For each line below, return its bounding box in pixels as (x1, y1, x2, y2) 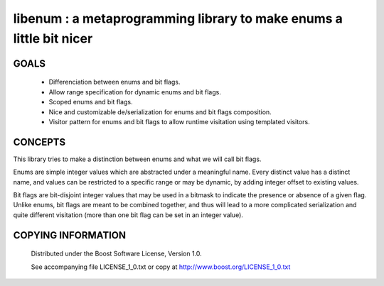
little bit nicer (13, 31, 93, 46)
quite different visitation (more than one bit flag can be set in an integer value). (13, 210, 243, 219)
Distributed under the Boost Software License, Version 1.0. (31, 249, 202, 258)
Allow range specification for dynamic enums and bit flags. (48, 87, 222, 96)
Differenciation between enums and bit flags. (48, 78, 181, 87)
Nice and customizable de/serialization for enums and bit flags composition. (48, 107, 272, 116)
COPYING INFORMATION (13, 229, 126, 241)
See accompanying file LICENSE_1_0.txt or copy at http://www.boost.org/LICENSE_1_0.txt (31, 263, 291, 271)
